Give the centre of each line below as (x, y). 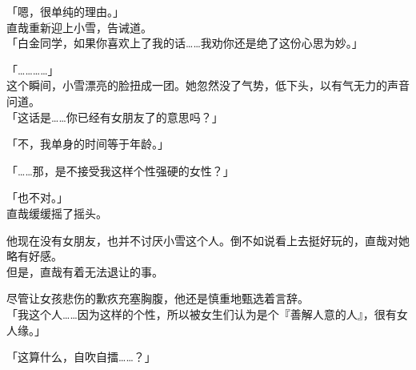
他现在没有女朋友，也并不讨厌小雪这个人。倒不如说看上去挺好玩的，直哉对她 (208, 240)
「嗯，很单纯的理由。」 (65, 11)
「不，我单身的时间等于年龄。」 (88, 144)
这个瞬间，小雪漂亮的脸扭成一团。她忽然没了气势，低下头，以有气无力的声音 (208, 85)
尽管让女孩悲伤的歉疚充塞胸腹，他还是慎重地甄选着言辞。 (158, 298)
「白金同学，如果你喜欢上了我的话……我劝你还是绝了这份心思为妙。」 (185, 43)
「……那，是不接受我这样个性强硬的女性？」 (120, 170)
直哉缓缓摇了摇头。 (57, 213)
